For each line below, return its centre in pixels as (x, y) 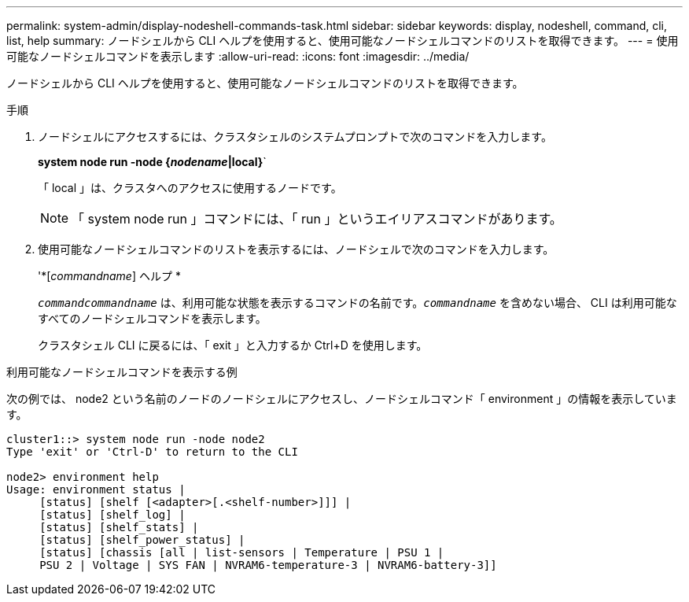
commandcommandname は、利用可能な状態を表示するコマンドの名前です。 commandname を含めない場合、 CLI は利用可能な (357, 303)
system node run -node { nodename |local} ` (152, 162)
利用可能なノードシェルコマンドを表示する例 (122, 372)
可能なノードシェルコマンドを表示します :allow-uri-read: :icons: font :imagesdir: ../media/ (238, 56)
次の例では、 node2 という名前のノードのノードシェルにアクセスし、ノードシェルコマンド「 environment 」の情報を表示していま (342, 399)
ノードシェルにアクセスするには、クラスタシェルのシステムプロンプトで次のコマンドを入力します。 (295, 137)
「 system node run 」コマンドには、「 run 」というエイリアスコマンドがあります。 (317, 219)
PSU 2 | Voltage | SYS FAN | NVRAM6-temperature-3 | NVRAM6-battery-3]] (268, 565)
